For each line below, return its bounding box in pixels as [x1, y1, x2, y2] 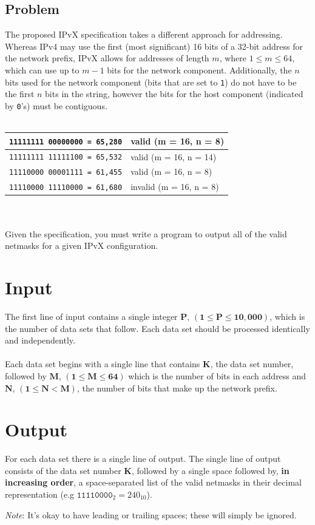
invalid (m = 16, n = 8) [130, 180, 219, 193]
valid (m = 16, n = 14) [130, 150, 217, 163]
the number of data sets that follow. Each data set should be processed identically [5, 322, 310, 334]
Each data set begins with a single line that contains [5, 357, 200, 370]
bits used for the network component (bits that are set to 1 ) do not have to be [5, 75, 297, 88]
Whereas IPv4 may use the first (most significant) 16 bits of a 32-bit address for [5, 39, 303, 52]
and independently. [5, 334, 75, 347]
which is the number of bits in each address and [128, 369, 307, 382]
